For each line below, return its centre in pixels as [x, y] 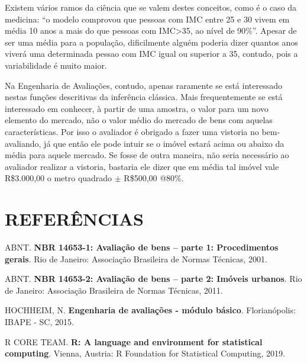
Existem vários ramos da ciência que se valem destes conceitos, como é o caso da [151, 7]
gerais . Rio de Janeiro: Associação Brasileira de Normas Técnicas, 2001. [136, 258]
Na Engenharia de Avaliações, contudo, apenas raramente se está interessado [143, 85]
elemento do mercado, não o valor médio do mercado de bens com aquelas [139, 120]
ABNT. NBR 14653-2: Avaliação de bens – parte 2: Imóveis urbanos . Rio [153, 279]
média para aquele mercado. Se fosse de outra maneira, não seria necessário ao [147, 155]
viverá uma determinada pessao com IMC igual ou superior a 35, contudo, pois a [151, 54]
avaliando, [23, 143]
